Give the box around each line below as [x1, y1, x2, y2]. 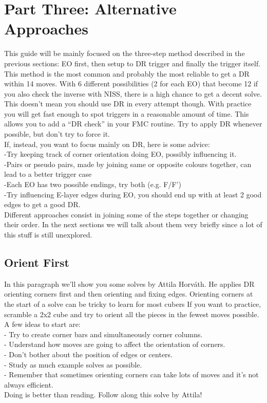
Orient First [4, 254, 69, 270]
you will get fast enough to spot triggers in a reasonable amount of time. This [4, 108, 249, 119]
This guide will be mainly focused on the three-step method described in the [4, 48, 245, 59]
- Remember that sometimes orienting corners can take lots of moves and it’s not [4, 369, 259, 380]
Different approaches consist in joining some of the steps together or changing [4, 209, 249, 219]
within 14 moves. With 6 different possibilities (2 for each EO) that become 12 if [4, 78, 258, 89]
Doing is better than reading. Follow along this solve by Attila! [4, 389, 202, 400]
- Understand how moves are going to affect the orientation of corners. [4, 339, 225, 350]
